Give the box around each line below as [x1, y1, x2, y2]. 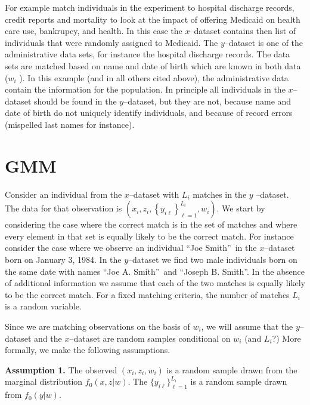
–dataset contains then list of [190, 24, 296, 37]
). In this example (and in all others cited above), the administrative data [19, 71, 289, 84]
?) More [272, 332, 301, 344]
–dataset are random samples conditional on [69, 332, 231, 344]
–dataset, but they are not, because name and [123, 94, 292, 107]
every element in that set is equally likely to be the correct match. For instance [5, 229, 294, 242]
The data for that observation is [5, 202, 122, 214]
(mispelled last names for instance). [5, 118, 135, 130]
